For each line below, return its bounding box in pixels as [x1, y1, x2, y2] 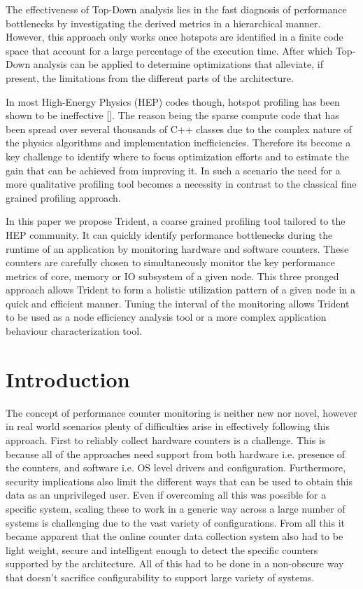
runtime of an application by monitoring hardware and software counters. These [6, 241, 349, 256]
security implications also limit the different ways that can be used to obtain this [6, 473, 353, 488]
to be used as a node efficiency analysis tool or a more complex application [6, 310, 327, 324]
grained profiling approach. [6, 190, 121, 205]
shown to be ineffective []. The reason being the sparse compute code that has [6, 108, 339, 123]
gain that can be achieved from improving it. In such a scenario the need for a [6, 162, 341, 177]
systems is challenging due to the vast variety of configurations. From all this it [6, 515, 346, 529]
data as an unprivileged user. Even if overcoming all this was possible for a [6, 487, 327, 502]
